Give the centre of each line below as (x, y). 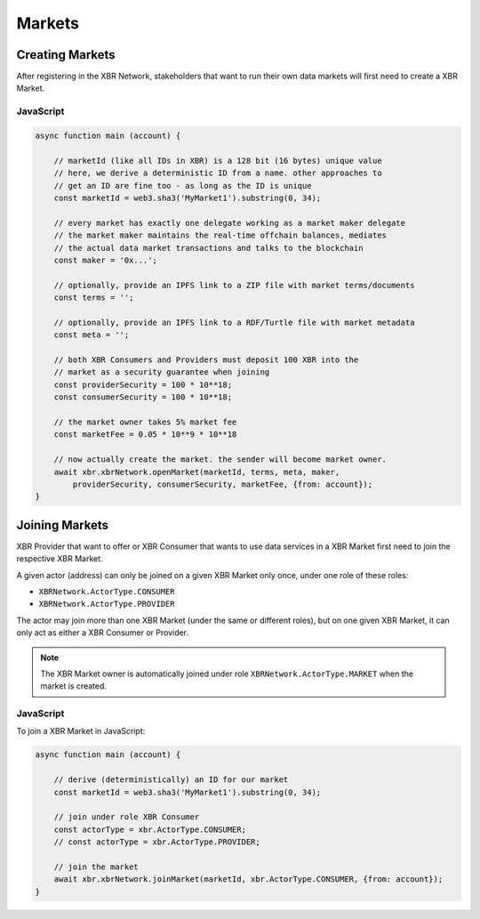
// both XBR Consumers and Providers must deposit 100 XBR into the (206, 360)
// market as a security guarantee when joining (162, 372)
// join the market (96, 867)
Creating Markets (66, 55)
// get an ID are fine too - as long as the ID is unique (183, 185)
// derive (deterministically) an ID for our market (171, 780)
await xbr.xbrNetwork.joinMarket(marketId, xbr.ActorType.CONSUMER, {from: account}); (248, 879)
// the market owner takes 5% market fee (145, 422)
